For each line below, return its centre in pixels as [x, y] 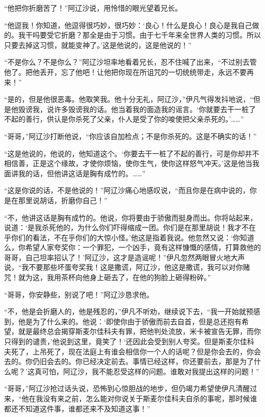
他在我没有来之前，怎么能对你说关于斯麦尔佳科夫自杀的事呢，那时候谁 [139, 398]
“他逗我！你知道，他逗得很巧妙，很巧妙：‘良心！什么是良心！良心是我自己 [128, 25]
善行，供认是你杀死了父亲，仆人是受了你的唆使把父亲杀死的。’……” [135, 119]
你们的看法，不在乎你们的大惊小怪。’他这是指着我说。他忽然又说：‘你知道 [132, 237]
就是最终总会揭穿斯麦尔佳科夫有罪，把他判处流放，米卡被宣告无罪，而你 [139, 331]
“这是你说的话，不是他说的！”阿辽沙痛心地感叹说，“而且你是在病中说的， [127, 190]
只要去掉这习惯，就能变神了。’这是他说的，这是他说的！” [98, 45]
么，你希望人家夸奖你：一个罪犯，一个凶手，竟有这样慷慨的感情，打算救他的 [132, 247]
